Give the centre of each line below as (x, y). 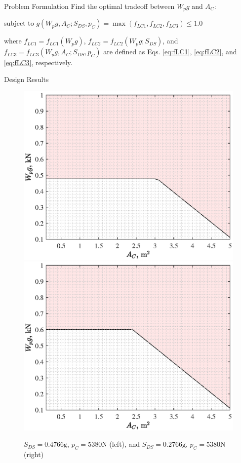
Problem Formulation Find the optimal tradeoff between (89, 6)
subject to (19, 23)
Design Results (26, 79)
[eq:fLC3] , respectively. (38, 62)
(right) (34, 454)
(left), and (125, 444)
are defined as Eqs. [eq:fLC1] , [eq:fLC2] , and (170, 52)
